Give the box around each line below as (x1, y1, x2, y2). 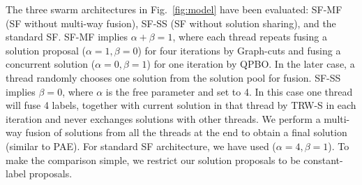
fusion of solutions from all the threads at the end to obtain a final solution (25, 125, 347, 140)
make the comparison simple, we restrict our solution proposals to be (6, 152, 301, 167)
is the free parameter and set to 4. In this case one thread (105, 84, 353, 98)
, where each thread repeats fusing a (172, 29, 327, 44)
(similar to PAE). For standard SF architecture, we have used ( (6, 138, 276, 153)
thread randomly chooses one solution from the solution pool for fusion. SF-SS (6, 70, 341, 84)
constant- (303, 152, 343, 167)
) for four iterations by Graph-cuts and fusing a (137, 43, 341, 57)
